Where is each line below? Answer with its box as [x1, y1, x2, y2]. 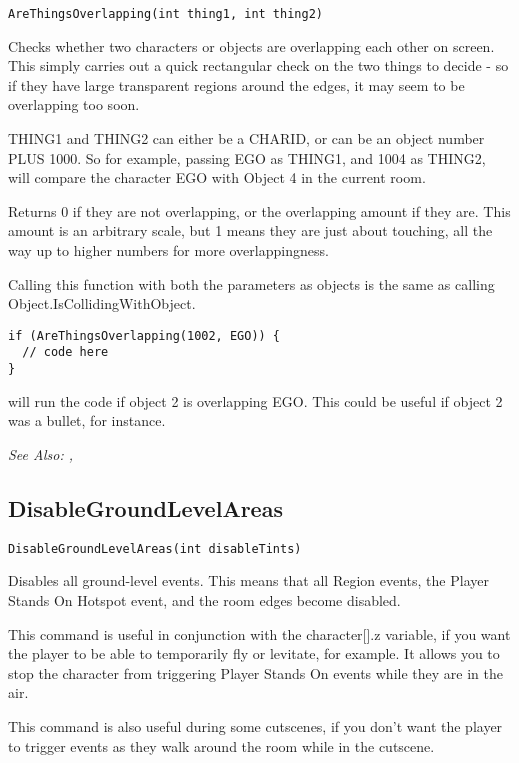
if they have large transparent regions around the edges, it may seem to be [8, 74, 465, 95]
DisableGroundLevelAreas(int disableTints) [8, 541, 302, 556]
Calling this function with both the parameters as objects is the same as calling [8, 273, 495, 294]
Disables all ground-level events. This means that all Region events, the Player [8, 570, 489, 591]
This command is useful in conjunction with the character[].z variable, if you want [8, 623, 511, 644]
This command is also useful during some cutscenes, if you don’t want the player [8, 715, 503, 736]
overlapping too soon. [8, 94, 140, 115]
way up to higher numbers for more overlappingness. [8, 240, 329, 260]
